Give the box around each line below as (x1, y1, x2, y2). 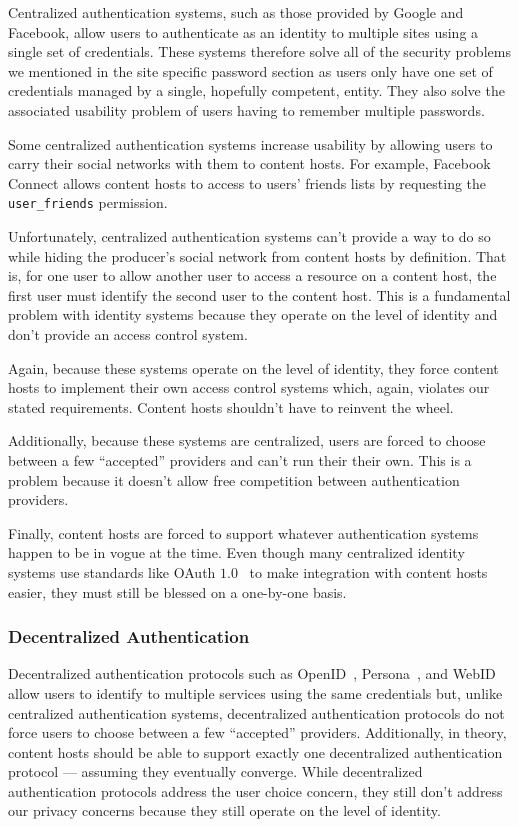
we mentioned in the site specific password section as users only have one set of (8, 60, 493, 81)
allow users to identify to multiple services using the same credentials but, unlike (8, 682, 503, 703)
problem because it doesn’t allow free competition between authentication (8, 469, 460, 490)
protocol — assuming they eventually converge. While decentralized (8, 761, 423, 782)
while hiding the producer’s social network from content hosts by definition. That (8, 245, 507, 266)
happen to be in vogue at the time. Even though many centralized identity (8, 542, 465, 563)
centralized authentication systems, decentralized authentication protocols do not (8, 702, 505, 723)
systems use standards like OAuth (8, 561, 216, 582)
